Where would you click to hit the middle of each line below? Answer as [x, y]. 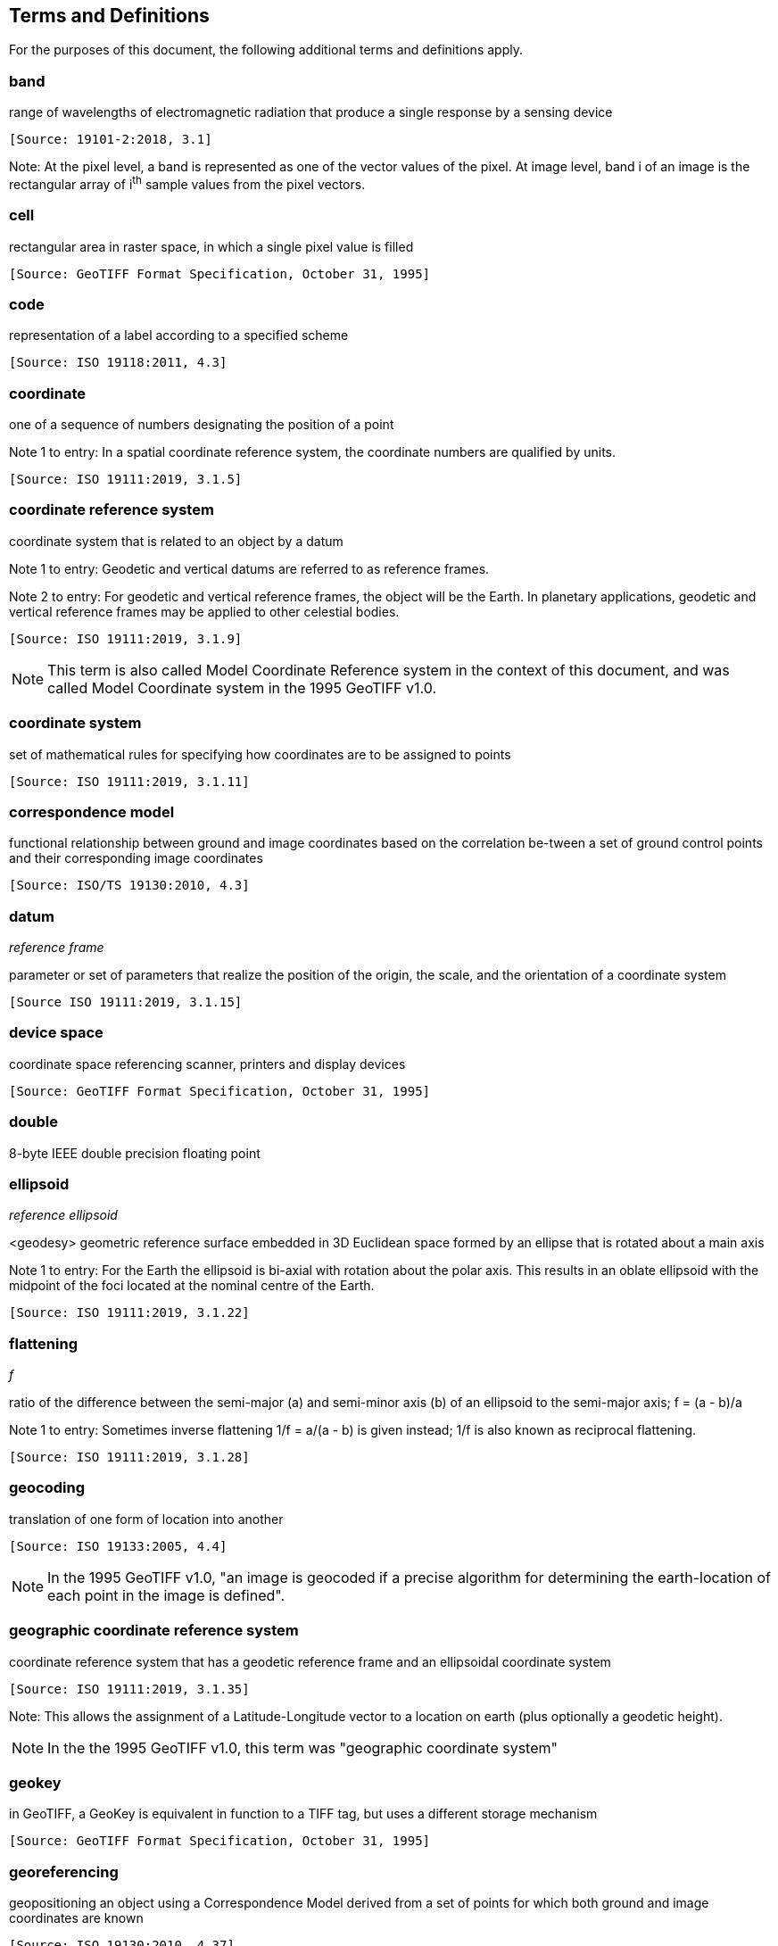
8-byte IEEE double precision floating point [135, 1153]
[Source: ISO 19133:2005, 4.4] [118, 1546]
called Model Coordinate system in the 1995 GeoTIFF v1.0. [242, 687]
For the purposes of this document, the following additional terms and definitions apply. [266, 50]
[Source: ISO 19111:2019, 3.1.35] [129, 1689]
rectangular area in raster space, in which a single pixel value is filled [211, 246]
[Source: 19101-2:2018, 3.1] [111, 140]
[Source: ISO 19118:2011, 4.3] [118, 363]
